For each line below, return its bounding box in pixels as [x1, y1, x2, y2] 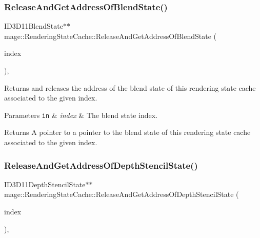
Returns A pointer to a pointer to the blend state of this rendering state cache [4, 127, 251, 137]
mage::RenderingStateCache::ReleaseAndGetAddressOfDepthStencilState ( [4, 189, 239, 200]
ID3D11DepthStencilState [4, 179, 86, 189]
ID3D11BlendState [4, 21, 63, 31]
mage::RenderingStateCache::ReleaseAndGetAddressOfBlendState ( [4, 30, 216, 41]
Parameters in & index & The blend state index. [4, 109, 158, 120]
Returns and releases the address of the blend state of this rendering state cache [4, 82, 256, 93]
